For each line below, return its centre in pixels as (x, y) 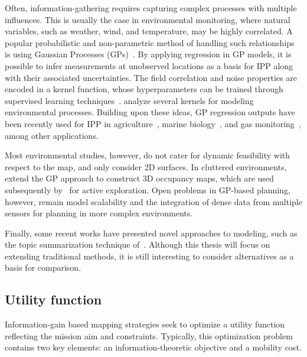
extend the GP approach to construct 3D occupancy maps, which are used (139, 178)
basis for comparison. (43, 267)
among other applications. (52, 135)
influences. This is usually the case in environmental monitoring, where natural (148, 19)
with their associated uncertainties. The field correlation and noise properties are (151, 77)
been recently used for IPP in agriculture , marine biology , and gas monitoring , (153, 123)
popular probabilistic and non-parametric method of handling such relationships (150, 42)
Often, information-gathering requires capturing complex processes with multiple (151, 8)
